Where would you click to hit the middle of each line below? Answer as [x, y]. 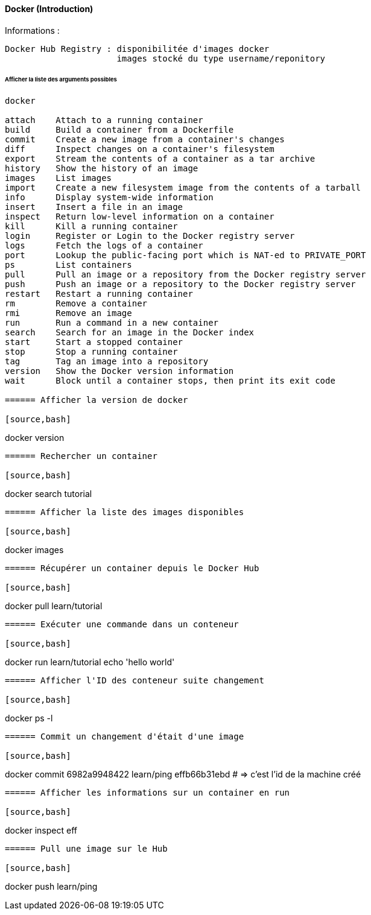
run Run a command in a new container [112, 323]
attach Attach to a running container [104, 120]
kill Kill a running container [91, 226]
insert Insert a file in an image [94, 207]
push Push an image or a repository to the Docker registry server [180, 284]
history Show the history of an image [102, 169]
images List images [59, 178]
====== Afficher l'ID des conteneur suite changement [135, 681]
